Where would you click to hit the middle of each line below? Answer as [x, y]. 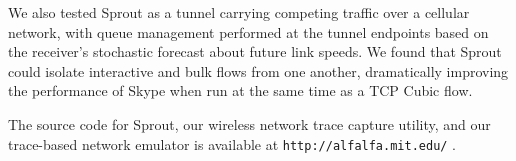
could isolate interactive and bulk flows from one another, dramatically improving [258, 70]
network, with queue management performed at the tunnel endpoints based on [248, 31]
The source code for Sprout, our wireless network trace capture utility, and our [249, 123]
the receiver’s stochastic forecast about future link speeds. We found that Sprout [255, 51]
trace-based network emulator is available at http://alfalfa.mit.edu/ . [232, 143]
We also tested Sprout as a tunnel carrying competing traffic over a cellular [239, 12]
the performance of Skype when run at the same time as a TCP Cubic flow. [240, 90]
